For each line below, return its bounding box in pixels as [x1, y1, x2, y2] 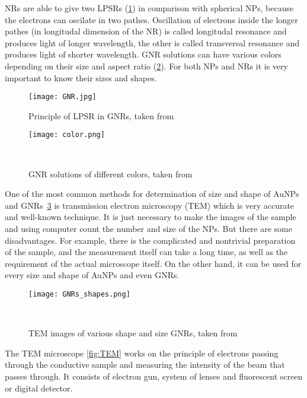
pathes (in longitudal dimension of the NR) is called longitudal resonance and [5, 25, 287, 37]
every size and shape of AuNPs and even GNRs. [5, 269, 180, 281]
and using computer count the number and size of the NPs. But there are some [5, 222, 292, 235]
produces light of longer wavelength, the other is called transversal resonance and [5, 36, 300, 49]
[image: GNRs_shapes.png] [28, 290, 130, 298]
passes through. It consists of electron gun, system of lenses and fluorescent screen [5, 370, 303, 383]
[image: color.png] [28, 130, 105, 139]
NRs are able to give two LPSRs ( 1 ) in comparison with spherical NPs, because [5, 2, 294, 14]
